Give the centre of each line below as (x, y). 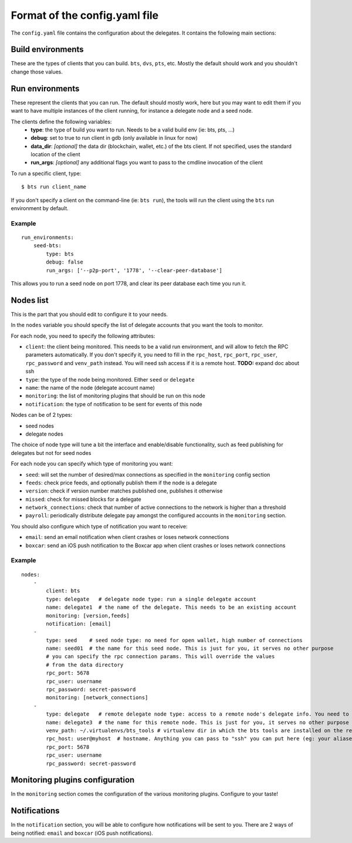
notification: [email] (79, 623)
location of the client (55, 154)
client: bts (63, 591)
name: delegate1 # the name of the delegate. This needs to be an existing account (171, 607)
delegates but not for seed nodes (51, 453)
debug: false (65, 262)
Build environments (48, 50)
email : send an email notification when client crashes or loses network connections (127, 537)
